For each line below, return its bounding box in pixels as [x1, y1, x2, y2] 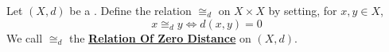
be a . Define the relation [69, 2, 192, 18]
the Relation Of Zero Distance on [68, 29, 251, 46]
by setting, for [268, 2, 337, 18]
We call [6, 29, 43, 46]
